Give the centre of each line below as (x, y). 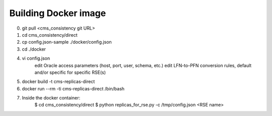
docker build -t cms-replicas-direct (58, 82)
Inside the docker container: (51, 98)
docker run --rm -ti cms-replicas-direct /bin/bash (73, 88)
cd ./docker (34, 49)
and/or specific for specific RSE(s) (70, 72)
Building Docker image (58, 13)
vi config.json (36, 58)
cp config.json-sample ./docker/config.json (67, 42)
